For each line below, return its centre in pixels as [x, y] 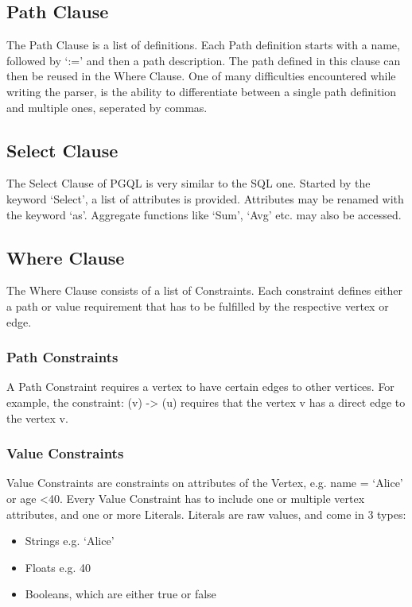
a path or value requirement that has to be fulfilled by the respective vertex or [198, 305]
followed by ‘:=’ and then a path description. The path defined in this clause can [204, 60]
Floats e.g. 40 [58, 567]
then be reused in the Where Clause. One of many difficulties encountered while [201, 76]
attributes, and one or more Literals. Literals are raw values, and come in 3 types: [206, 514]
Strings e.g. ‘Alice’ [70, 541]
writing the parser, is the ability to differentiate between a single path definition [202, 91]
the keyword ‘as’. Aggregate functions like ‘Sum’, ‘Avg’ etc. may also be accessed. [204, 214]
